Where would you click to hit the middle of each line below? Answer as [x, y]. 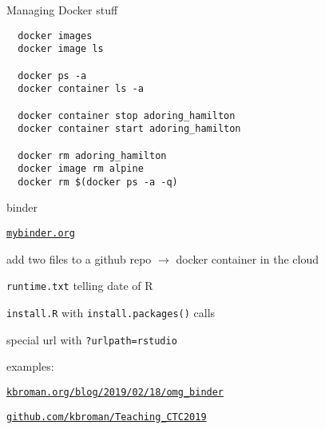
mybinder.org [41, 234]
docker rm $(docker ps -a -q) [98, 182]
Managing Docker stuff [62, 10]
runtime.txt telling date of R [80, 286]
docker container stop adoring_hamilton [127, 115]
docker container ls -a [81, 89]
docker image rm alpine [81, 169]
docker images [55, 36]
